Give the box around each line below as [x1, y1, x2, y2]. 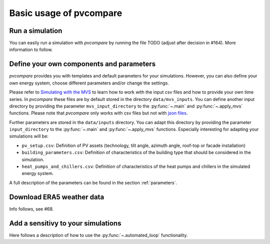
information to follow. [9, 46, 53, 52]
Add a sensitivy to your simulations [9, 219, 121, 227]
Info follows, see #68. [9, 205, 54, 212]
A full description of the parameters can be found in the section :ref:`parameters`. [9, 179, 177, 185]
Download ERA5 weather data [9, 192, 104, 201]
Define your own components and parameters [9, 60, 156, 68]
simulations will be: [9, 133, 48, 139]
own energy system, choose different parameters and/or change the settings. [9, 80, 169, 86]
